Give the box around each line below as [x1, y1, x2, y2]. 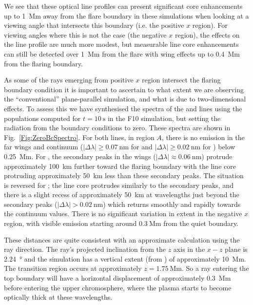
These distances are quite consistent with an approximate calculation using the [4, 234, 240, 244]
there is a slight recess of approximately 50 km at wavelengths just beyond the [4, 189, 239, 200]
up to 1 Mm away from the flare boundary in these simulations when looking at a [4, 10, 249, 20]
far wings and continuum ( [4, 142, 83, 152]
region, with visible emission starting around [4, 218, 137, 228]
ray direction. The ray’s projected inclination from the [4, 244, 166, 254]
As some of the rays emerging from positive [4, 75, 134, 85]
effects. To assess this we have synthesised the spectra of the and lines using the [4, 103, 242, 113]
